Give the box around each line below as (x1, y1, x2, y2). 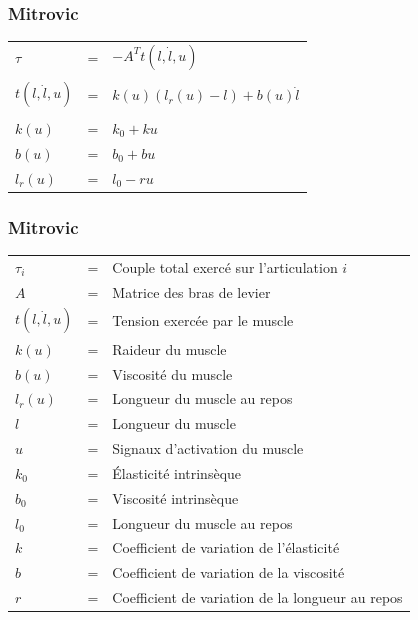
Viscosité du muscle (112, 363, 233, 384)
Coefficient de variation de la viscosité (112, 562, 345, 583)
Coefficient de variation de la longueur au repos (112, 587, 403, 608)
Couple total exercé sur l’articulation (112, 256, 338, 277)
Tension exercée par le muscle (112, 310, 294, 331)
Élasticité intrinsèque (112, 462, 242, 483)
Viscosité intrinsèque (112, 487, 239, 508)
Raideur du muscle (112, 338, 227, 359)
